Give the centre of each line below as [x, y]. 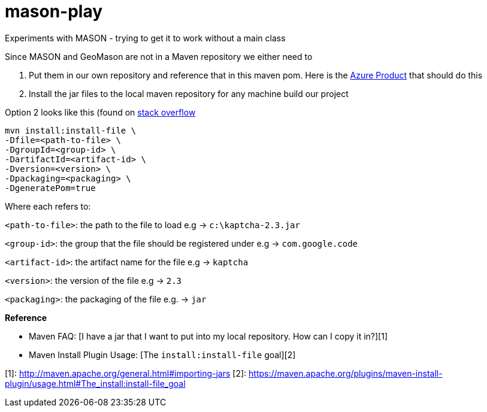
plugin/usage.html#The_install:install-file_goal [95, 383]
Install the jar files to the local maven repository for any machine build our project [189, 93]
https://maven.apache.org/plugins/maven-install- [346, 373]
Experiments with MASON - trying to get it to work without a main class [145, 38]
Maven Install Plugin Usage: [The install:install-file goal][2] [162, 355]
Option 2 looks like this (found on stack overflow [100, 112]
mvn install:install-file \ [71, 130]
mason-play [54, 11]
